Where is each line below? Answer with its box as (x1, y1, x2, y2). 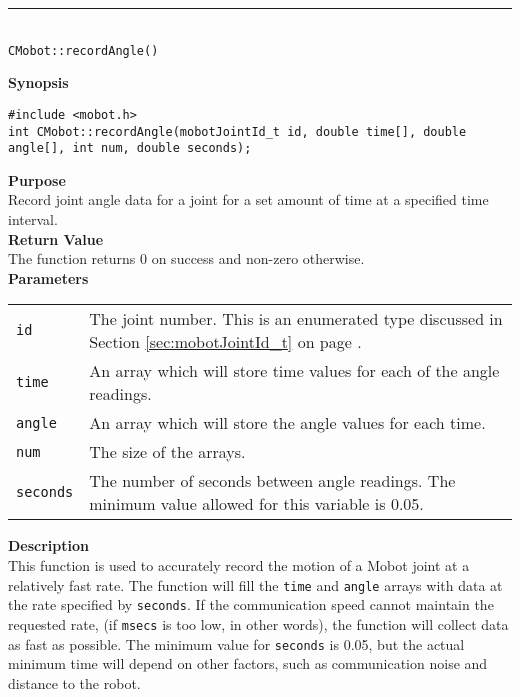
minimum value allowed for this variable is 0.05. (89, 492, 424, 516)
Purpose (8, 169, 66, 190)
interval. (8, 209, 58, 229)
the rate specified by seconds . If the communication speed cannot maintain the (8, 594, 494, 615)
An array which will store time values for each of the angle (89, 359, 500, 383)
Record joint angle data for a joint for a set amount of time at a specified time (8, 189, 489, 210)
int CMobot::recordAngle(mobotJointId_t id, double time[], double (8, 124, 467, 139)
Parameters (8, 267, 89, 288)
